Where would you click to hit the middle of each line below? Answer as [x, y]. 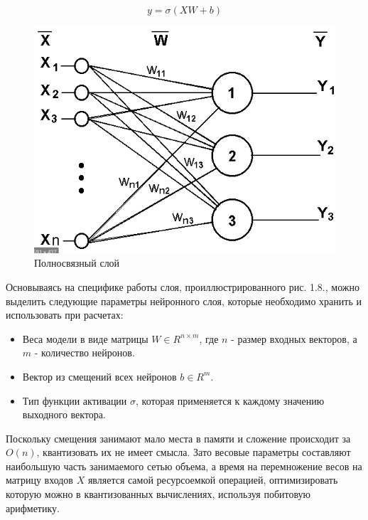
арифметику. [33, 508]
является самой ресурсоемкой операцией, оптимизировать [213, 480]
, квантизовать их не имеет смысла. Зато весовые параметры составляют [194, 452]
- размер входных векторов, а [294, 338]
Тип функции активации [75, 400]
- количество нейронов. [85, 352]
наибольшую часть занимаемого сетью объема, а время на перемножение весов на [184, 466]
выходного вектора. [64, 414]
